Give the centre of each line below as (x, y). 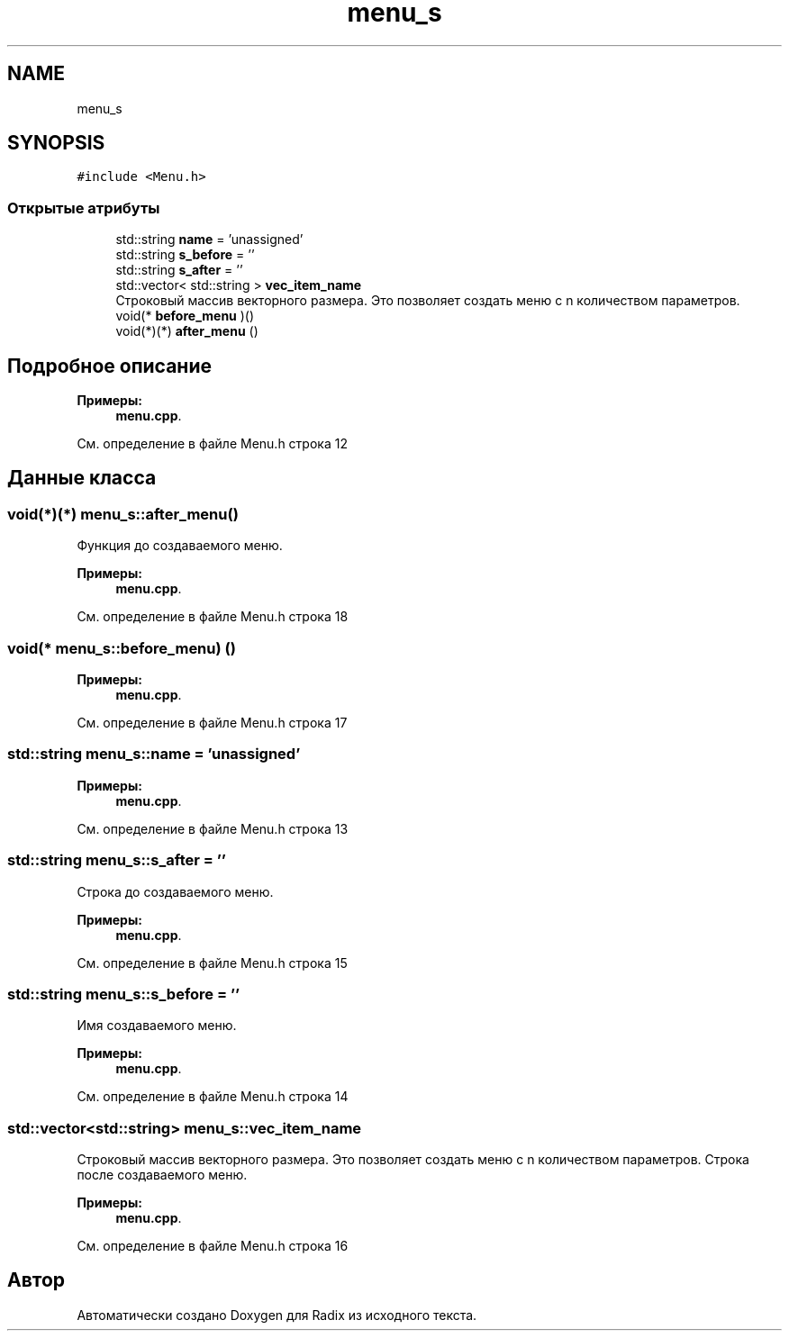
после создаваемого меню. (162, 1175)
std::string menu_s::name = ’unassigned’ (154, 754)
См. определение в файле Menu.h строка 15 (212, 963)
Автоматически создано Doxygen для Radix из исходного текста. (277, 1315)
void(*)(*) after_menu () (187, 331)
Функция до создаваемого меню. (180, 546)
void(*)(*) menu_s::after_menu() (123, 514)
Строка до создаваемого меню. (175, 891)
